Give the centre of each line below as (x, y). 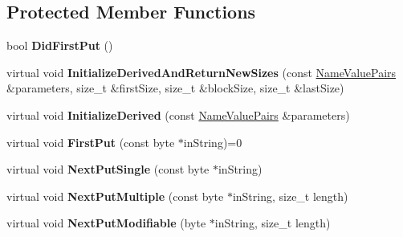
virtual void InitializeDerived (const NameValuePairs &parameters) (178, 114)
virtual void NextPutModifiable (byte (106, 223)
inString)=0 (213, 142)
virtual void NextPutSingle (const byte (108, 169)
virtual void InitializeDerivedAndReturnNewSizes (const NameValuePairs (201, 72)
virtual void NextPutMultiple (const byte (115, 196)
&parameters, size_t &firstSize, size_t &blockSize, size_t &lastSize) (175, 88)
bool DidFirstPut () (60, 45)
